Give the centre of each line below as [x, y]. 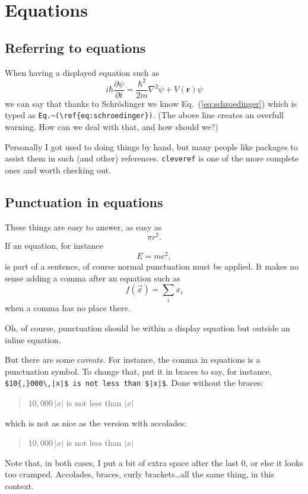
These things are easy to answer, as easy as [83, 227]
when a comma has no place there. [68, 308]
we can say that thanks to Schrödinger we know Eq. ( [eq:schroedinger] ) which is [151, 103]
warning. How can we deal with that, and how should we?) [112, 126]
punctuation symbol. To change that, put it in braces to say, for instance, [138, 371]
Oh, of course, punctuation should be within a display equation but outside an [147, 328]
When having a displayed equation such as [82, 72]
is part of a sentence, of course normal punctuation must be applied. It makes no [152, 266]
